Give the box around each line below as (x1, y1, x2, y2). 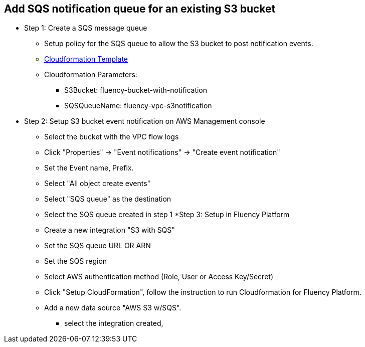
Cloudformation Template (44, 55, 128, 64)
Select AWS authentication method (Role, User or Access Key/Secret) (44, 272, 273, 281)
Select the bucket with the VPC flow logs (44, 132, 179, 141)
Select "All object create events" (44, 179, 151, 188)
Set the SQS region (44, 257, 107, 266)
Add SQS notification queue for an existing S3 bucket (4, 3, 276, 15)
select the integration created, (64, 319, 163, 328)
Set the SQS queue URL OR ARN (44, 241, 151, 250)
